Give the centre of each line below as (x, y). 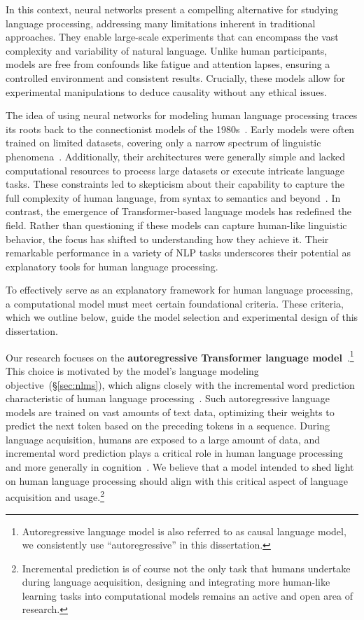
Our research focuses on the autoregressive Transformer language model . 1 (180, 356)
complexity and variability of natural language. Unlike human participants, (167, 50)
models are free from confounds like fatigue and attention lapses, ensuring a (168, 64)
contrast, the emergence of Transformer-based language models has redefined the (179, 211)
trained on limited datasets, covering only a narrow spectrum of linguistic (163, 143)
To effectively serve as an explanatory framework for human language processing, (180, 290)
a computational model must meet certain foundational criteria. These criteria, (175, 303)
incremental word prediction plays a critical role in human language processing (174, 453)
